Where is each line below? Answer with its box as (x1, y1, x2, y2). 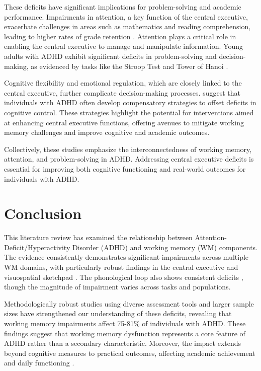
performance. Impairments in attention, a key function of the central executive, (4, 11, 248, 22)
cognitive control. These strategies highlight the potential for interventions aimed (4, 107, 254, 117)
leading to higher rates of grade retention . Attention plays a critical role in (4, 31, 236, 41)
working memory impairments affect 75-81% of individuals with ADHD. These (4, 318, 246, 328)
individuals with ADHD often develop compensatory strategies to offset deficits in (4, 97, 256, 108)
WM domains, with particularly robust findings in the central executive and (4, 262, 238, 272)
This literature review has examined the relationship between (4, 232, 193, 243)
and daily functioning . (4, 357, 74, 368)
